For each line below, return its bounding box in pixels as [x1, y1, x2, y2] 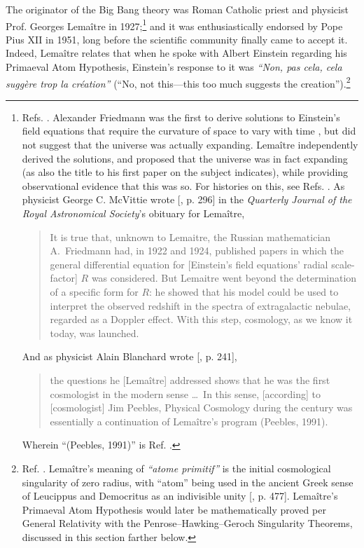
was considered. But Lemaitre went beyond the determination [91, 270, 357, 285]
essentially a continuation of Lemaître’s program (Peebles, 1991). [50, 413, 328, 428]
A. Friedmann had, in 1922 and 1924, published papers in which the [50, 243, 344, 258]
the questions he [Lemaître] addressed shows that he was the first [50, 372, 330, 387]
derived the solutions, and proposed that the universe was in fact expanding [22, 151, 348, 165]
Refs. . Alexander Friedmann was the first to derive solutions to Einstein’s [22, 109, 340, 124]
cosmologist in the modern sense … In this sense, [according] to [50, 386, 321, 401]
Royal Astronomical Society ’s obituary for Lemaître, [22, 206, 245, 221]
